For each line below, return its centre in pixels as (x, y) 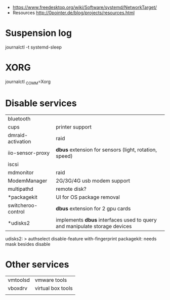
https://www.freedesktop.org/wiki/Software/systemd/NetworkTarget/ (84, 7)
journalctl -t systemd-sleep (34, 47)
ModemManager (28, 181)
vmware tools (51, 280)
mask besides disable (28, 244)
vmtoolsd (19, 280)
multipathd (21, 189)
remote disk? (71, 189)
